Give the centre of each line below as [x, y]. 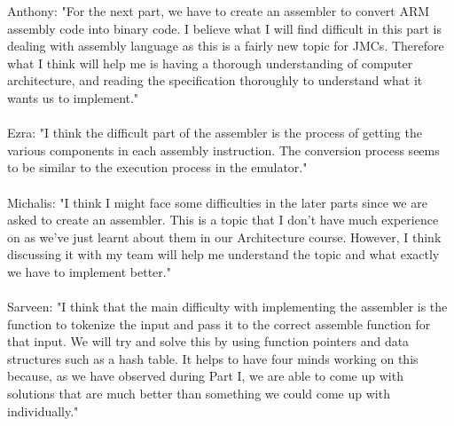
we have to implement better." [89, 271]
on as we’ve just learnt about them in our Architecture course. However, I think [224, 237]
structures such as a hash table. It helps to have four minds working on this [213, 358]
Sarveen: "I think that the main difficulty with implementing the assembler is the [227, 307]
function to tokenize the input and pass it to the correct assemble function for [219, 323]
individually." [43, 410]
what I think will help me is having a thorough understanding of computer [210, 63]
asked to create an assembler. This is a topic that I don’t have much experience [223, 220]
